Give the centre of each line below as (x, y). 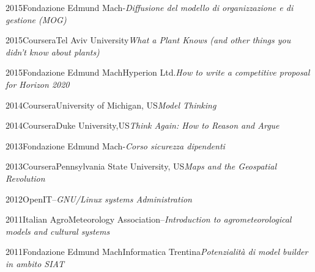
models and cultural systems (58, 231)
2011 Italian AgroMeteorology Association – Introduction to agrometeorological (149, 219)
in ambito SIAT (35, 263)
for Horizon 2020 (38, 84)
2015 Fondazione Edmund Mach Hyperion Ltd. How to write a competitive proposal (158, 72)
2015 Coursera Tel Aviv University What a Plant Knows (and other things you (148, 40)
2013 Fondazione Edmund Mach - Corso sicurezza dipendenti (115, 145)
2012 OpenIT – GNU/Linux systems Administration (99, 199)
